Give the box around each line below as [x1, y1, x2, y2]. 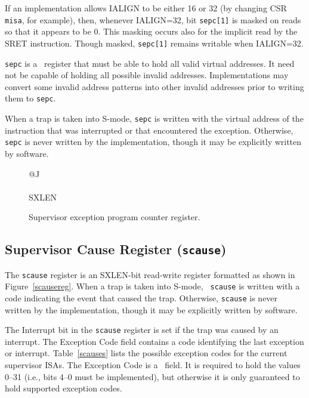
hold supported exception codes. [5, 382, 122, 394]
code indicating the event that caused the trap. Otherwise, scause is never [5, 291, 278, 304]
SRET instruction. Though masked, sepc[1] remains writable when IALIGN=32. [5, 36, 304, 49]
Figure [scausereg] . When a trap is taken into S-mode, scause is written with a [5, 280, 300, 292]
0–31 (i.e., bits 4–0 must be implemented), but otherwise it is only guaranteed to [5, 370, 300, 382]
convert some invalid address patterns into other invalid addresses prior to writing [5, 80, 304, 92]
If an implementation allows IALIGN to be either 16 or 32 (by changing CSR [5, 2, 287, 14]
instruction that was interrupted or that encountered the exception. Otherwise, [5, 124, 293, 136]
